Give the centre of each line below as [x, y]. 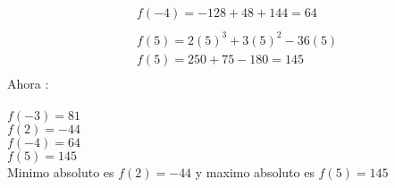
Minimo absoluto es [61, 171]
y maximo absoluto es [255, 171]
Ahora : [28, 83]
